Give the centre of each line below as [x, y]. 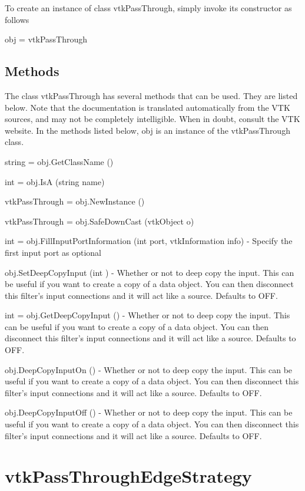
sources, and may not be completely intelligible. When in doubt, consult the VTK [152, 119]
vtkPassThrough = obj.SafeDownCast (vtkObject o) [100, 221]
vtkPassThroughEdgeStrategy [128, 476]
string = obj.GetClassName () [59, 161]
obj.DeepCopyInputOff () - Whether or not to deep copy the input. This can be [149, 412]
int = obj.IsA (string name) [55, 181]
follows [17, 19]
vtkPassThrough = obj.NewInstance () [75, 201]
